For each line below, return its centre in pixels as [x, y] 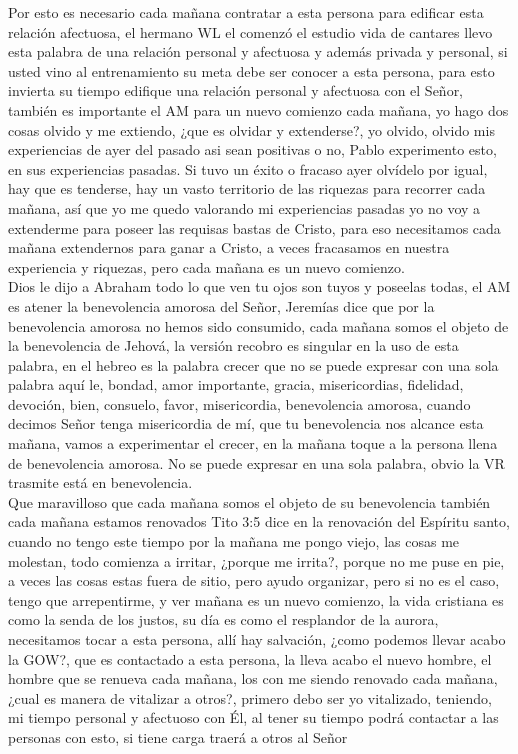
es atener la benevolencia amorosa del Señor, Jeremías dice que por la [221, 305]
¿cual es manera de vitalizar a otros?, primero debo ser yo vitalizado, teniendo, [250, 697]
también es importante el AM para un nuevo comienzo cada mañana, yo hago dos [258, 109]
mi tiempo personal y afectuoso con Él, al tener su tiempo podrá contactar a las [253, 717]
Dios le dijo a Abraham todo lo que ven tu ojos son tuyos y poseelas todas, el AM [259, 286]
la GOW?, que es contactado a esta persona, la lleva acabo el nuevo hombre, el [250, 658]
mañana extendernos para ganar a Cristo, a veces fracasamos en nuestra [229, 247]
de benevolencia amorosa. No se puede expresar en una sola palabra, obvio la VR [256, 462]
